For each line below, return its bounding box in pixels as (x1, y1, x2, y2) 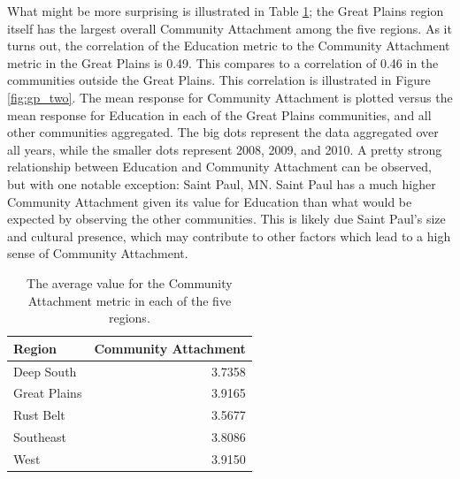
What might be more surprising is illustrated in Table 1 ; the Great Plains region (7, 2, 444, 19)
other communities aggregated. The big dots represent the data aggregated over (7, 123, 439, 141)
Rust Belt (13, 406, 65, 424)
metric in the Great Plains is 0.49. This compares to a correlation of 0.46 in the (7, 53, 439, 72)
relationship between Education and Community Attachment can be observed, (7, 157, 432, 176)
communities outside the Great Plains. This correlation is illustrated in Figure (7, 71, 431, 89)
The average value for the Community (27, 273, 233, 292)
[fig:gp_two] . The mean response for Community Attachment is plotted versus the (7, 87, 453, 106)
